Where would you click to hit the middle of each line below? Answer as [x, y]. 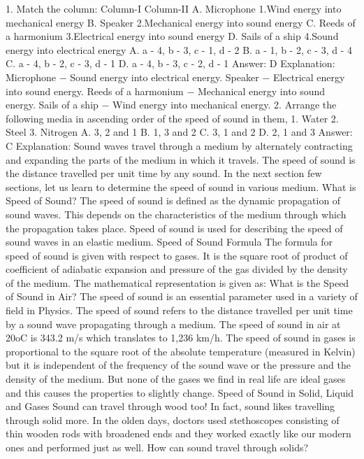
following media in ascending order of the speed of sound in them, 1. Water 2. [172, 118]
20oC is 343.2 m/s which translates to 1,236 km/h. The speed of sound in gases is [181, 338]
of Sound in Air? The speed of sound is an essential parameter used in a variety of [182, 296]
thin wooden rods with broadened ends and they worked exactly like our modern [179, 433]
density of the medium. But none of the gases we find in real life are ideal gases [176, 379]
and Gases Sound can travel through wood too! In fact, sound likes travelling [170, 406]
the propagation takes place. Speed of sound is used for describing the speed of [174, 228]
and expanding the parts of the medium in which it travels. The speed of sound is [181, 159]
